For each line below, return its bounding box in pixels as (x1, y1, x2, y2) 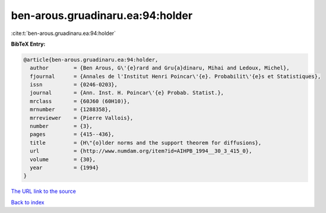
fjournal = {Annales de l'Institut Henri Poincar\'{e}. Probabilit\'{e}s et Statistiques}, (30, 73, 321, 80)
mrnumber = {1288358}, (30, 106, 112, 113)
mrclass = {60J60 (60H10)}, (30, 98, 131, 104)
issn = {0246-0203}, (30, 81, 118, 88)
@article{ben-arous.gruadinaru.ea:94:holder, (23, 56, 159, 63)
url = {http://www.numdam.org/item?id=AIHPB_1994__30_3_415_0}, (30, 148, 252, 154)
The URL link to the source (11, 187, 77, 195)
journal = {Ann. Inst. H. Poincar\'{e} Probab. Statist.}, (30, 90, 224, 96)
